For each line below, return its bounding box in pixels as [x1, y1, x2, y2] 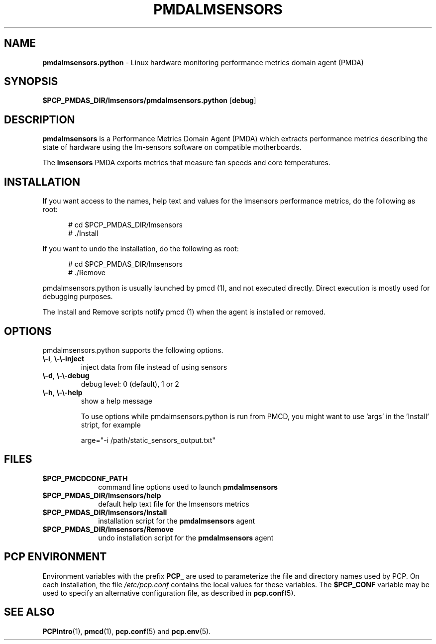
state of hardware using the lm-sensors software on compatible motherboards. [42, 143, 302, 152]
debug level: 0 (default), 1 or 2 [81, 379, 179, 388]
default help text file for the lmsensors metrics [98, 499, 249, 508]
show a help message [81, 396, 152, 405]
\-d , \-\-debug [42, 371, 90, 380]
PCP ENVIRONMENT [4, 550, 107, 563]
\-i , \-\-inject [42, 354, 85, 363]
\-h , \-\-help [42, 388, 83, 397]
